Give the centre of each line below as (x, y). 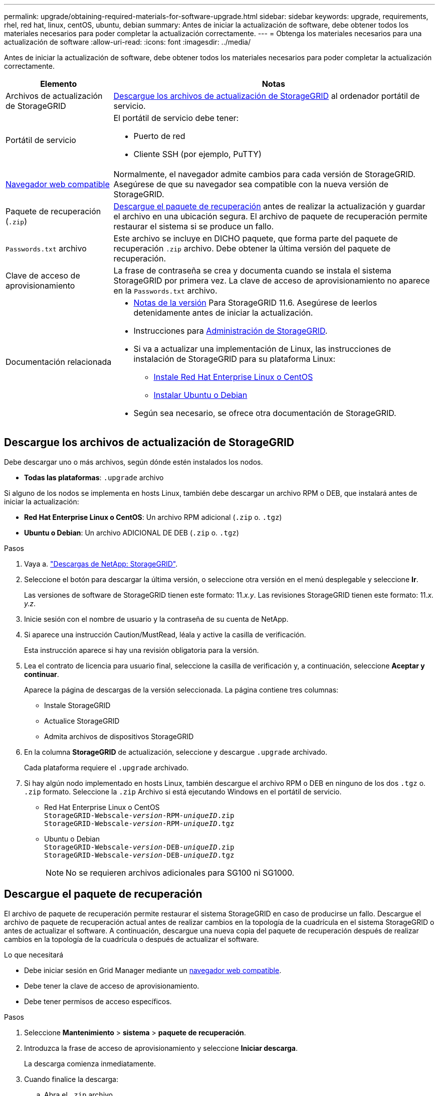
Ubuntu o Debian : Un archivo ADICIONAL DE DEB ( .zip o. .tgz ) (132, 532)
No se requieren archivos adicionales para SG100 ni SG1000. (180, 872)
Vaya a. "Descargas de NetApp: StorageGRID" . (101, 564)
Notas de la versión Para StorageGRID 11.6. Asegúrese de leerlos (255, 303)
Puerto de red (159, 136)
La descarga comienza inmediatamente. (90, 1063)
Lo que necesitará (34, 954)
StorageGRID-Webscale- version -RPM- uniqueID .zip (139, 815)
